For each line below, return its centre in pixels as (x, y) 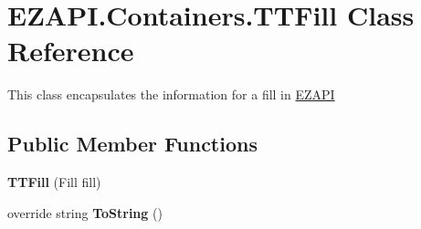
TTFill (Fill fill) (54, 182)
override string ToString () (85, 212)
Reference (71, 51)
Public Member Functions (132, 144)
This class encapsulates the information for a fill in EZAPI (171, 94)
